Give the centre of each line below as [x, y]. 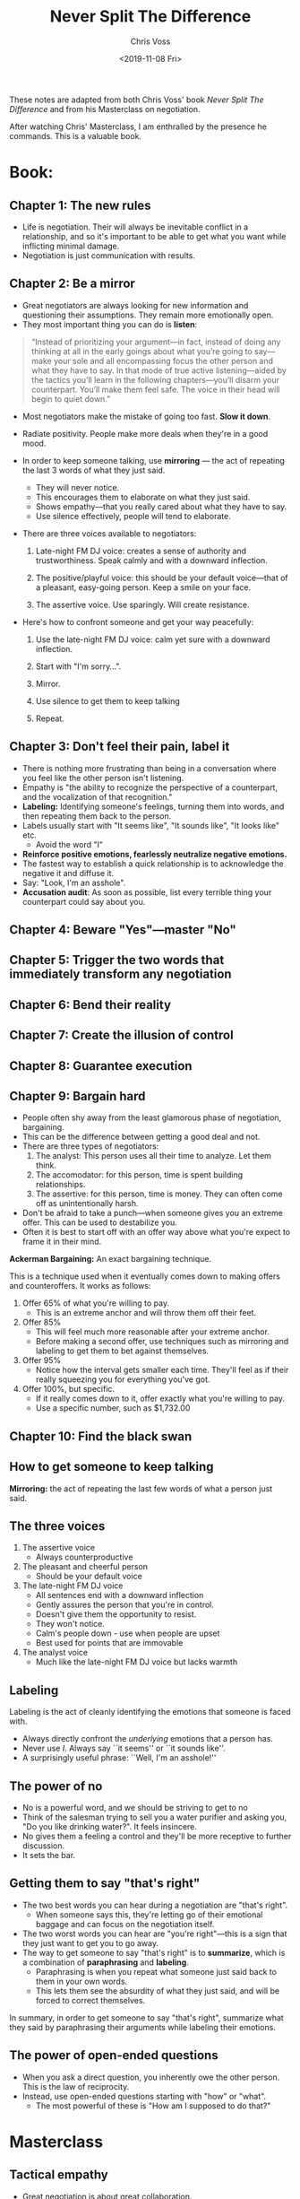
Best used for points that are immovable [109, 1643]
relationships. [60, 1185]
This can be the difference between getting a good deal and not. [141, 1137]
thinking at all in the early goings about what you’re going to [141, 351]
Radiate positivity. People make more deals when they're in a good [145, 433]
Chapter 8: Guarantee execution [101, 1066]
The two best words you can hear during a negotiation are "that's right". [155, 1905]
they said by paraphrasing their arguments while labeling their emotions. [142, 2027]
